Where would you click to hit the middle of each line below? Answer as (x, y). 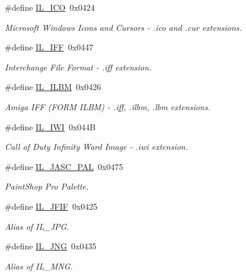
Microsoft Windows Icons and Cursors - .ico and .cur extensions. (123, 27)
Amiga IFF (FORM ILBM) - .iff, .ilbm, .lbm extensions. (108, 106)
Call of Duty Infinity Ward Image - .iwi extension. (97, 147)
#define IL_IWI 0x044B (50, 126)
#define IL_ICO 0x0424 (50, 7)
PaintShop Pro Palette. (47, 186)
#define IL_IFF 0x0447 (49, 47)
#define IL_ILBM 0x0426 (53, 87)
